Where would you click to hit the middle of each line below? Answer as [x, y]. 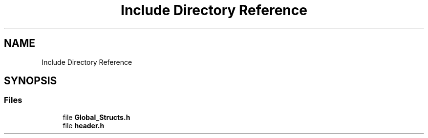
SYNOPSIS [31, 81]
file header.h [84, 125]
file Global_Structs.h [96, 117]
